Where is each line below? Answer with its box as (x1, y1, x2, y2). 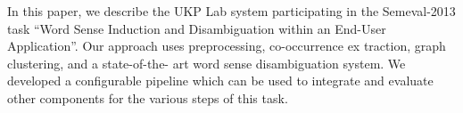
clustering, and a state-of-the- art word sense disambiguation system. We (7, 53, 406, 72)
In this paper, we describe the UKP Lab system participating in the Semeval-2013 (7, 2, 456, 20)
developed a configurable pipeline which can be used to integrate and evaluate (7, 71, 434, 90)
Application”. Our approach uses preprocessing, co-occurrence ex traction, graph (7, 36, 446, 55)
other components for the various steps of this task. (7, 88, 288, 107)
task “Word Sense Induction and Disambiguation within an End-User (7, 19, 386, 37)
